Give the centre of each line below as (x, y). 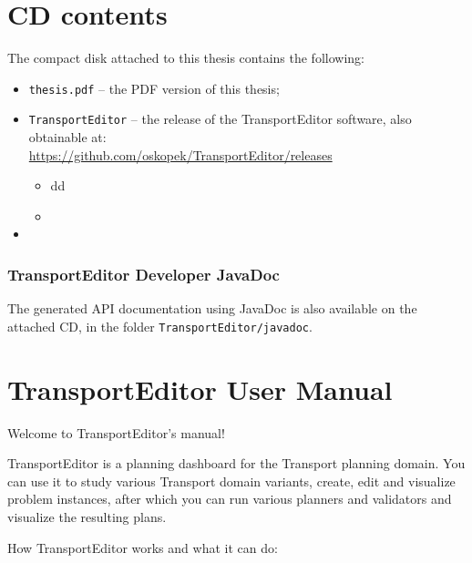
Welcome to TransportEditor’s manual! (116, 432)
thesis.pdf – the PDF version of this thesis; (154, 88)
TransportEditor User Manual (200, 389)
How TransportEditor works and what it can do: (143, 547)
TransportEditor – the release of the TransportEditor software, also (220, 119)
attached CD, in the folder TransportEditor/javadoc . (160, 326)
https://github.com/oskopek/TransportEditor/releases (180, 154)
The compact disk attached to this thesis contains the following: (186, 58)
